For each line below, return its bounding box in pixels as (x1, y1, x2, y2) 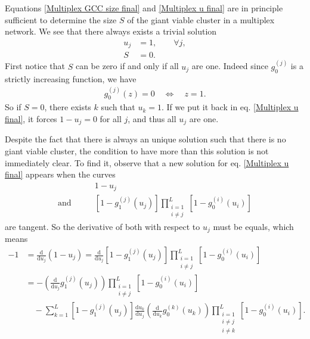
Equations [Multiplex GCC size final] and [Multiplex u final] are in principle (5, 2, 283, 14)
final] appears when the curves (5, 168, 116, 181)
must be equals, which (213, 220, 294, 232)
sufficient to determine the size (5, 13, 117, 26)
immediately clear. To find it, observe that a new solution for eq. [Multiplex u (5, 156, 289, 169)
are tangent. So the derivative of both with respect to (5, 220, 200, 232)
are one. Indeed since (191, 60, 268, 72)
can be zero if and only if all (75, 60, 179, 72)
